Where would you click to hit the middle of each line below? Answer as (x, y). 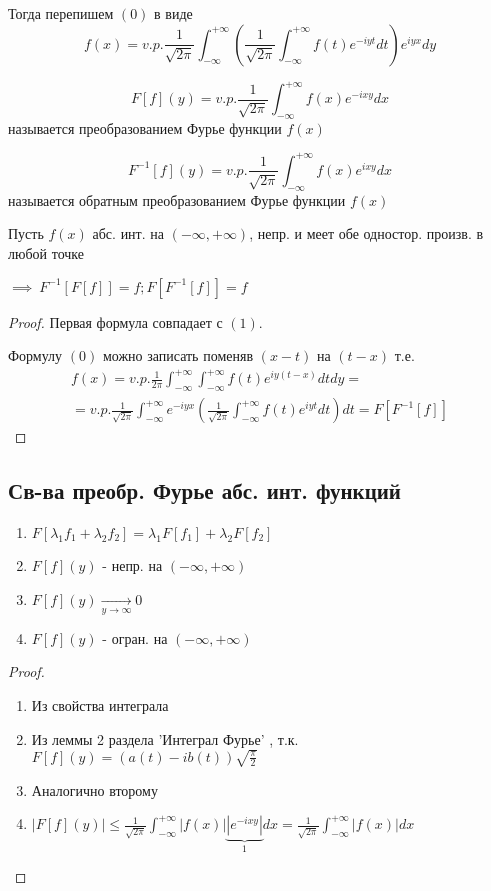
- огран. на (135, 637)
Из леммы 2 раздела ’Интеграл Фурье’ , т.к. (165, 738)
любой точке (46, 252)
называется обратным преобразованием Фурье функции (177, 199)
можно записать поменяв (178, 355)
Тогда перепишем (61, 13)
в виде (173, 13)
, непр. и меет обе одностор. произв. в (366, 233)
